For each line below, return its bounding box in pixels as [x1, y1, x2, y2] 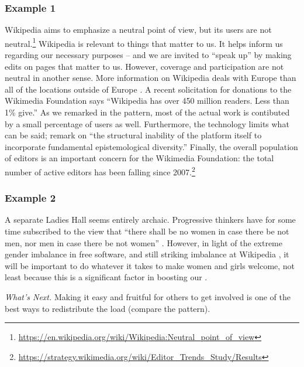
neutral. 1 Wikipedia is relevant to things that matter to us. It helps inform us [5, 35, 283, 49]
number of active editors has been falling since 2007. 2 [5, 164, 195, 178]
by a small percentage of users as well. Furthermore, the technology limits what [5, 117, 289, 130]
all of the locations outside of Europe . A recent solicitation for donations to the [5, 83, 292, 95]
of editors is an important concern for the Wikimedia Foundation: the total [5, 152, 274, 164]
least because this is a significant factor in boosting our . [5, 271, 208, 283]
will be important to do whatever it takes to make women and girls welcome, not [5, 259, 295, 271]
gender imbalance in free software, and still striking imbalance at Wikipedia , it [5, 248, 289, 260]
